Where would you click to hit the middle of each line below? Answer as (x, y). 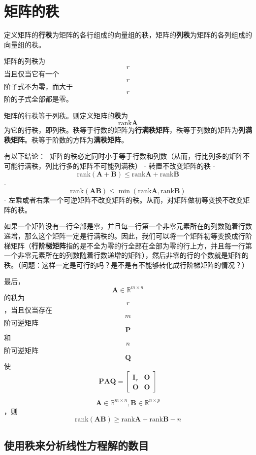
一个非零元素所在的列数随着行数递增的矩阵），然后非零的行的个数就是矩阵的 (126, 255)
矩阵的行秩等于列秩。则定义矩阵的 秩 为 (66, 115)
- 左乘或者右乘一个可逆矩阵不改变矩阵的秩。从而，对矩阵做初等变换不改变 (124, 200)
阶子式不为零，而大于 (38, 86)
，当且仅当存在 (28, 310)
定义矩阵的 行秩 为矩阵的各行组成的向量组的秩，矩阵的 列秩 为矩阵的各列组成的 (128, 35)
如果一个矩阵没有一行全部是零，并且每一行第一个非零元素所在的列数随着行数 (128, 226)
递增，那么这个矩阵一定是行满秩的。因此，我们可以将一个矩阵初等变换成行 (125, 236)
